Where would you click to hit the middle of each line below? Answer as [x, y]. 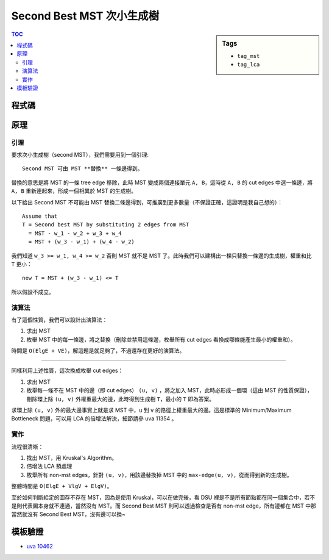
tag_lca [249, 65]
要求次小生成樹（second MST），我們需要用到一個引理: [80, 155]
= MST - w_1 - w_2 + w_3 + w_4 [75, 233]
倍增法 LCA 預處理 [49, 466]
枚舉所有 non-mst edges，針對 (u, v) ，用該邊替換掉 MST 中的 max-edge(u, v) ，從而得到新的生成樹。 [159, 475]
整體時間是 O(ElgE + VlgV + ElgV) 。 [62, 486]
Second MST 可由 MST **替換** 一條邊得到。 [83, 169]
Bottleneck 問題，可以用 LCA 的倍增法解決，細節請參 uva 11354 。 [94, 418]
